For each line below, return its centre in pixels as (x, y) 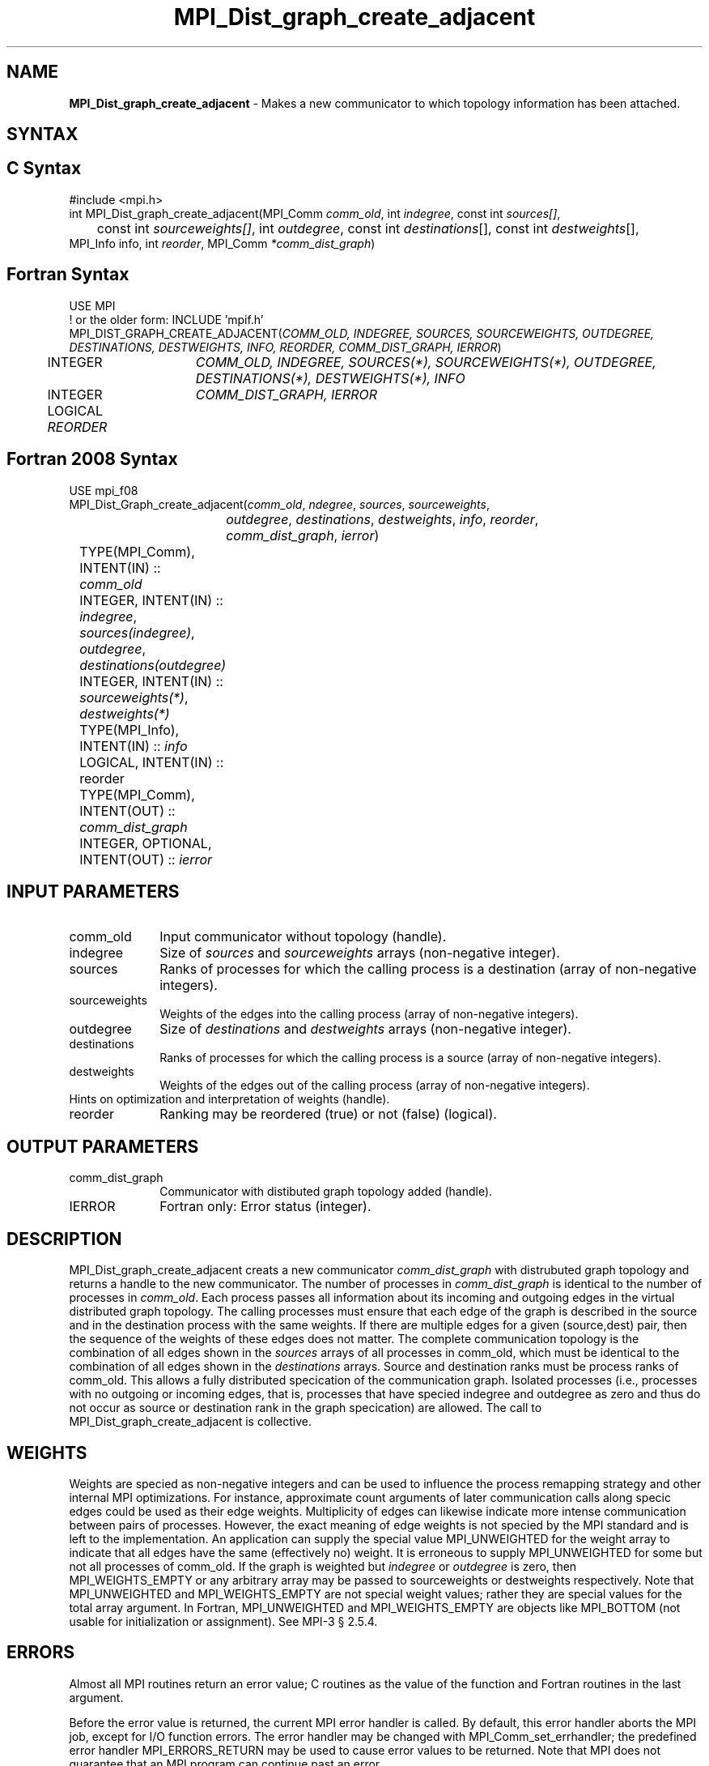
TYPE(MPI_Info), (129, 729)
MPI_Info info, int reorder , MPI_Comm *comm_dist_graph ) (222, 243)
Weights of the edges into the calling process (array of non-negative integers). (369, 1014)
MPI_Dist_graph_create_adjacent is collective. (191, 1422)
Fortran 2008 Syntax (92, 459)
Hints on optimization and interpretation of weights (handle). (229, 1099)
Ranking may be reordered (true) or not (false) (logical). (328, 1114)
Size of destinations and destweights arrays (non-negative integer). (365, 1029)
